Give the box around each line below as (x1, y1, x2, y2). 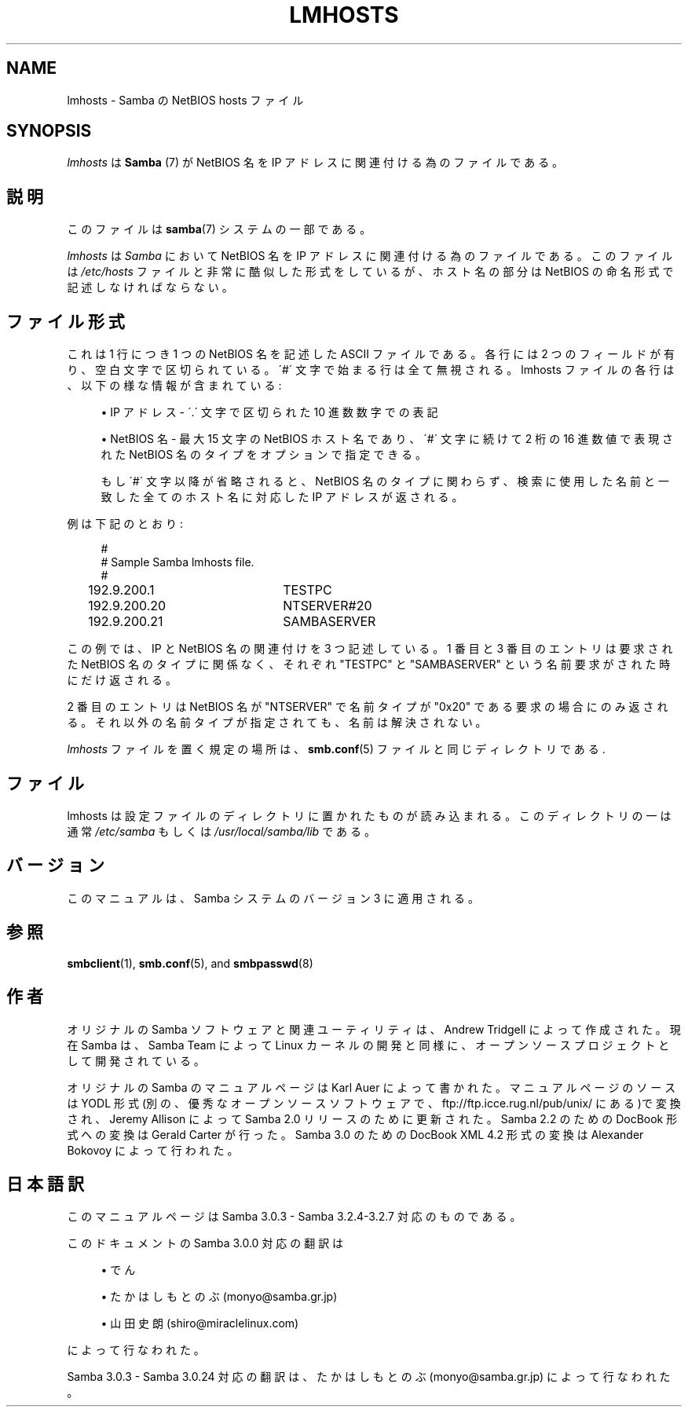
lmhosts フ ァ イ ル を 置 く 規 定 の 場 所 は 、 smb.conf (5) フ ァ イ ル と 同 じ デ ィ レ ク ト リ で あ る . (67, 742, 606, 756)
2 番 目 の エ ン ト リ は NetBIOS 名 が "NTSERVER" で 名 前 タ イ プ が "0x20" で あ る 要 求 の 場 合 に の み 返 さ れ (67, 700, 668, 714)
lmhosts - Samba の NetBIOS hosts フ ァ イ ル (67, 93, 304, 107)
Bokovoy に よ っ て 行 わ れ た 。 (67, 1143, 239, 1157)
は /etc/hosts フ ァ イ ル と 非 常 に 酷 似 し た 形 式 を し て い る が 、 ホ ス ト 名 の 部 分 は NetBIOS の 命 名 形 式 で (67, 265, 674, 279)
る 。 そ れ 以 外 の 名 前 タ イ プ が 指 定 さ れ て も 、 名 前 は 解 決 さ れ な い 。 (67, 716, 487, 730)
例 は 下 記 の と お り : (67, 517, 183, 531)
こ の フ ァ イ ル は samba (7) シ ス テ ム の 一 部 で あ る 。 (67, 222, 371, 236)
